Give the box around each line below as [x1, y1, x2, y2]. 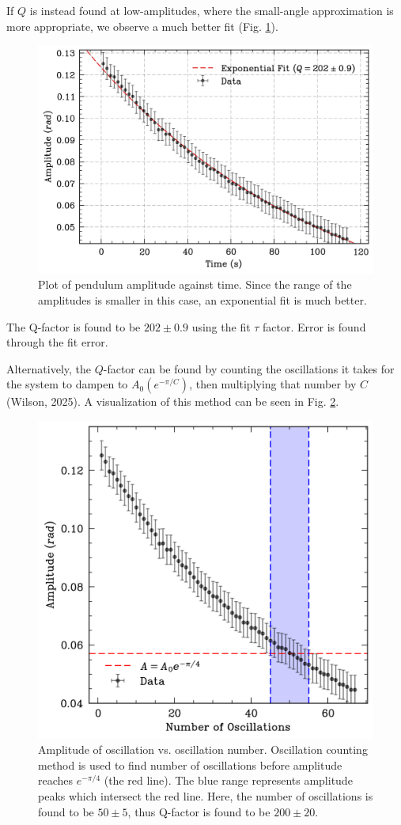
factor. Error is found [263, 318, 366, 335]
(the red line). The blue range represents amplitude [104, 772, 353, 789]
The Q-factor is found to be [6, 318, 141, 335]
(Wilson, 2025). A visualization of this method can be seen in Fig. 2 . [6, 393, 339, 410]
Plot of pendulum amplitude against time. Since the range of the [38, 276, 352, 293]
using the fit [191, 318, 251, 335]
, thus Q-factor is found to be [127, 803, 270, 819]
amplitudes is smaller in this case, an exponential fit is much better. [38, 291, 367, 308]
